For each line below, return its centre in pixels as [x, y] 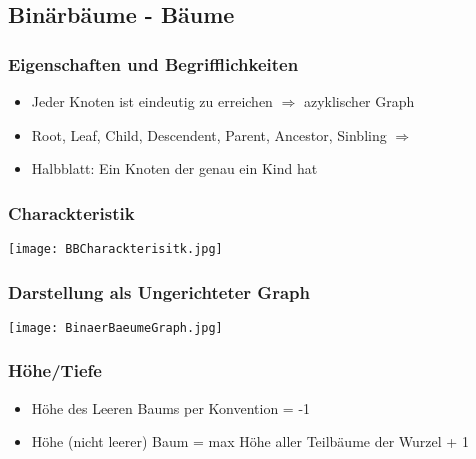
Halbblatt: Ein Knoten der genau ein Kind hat [174, 168]
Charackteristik [71, 212]
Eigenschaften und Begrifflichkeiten [153, 63]
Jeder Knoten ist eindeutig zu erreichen [152, 101]
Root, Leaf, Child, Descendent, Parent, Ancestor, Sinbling [209, 134]
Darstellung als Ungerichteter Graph [159, 291]
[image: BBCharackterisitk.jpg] [115, 249]
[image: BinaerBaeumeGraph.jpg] [115, 327]
